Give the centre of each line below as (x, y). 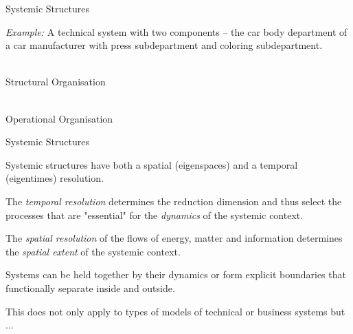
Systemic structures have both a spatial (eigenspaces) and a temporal (152, 164)
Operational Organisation (59, 118)
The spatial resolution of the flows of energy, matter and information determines (174, 238)
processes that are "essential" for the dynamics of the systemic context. (155, 215)
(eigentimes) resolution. (55, 178)
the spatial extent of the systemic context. (93, 251)
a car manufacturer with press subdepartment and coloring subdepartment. (164, 45)
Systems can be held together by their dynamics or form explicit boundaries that (176, 274)
